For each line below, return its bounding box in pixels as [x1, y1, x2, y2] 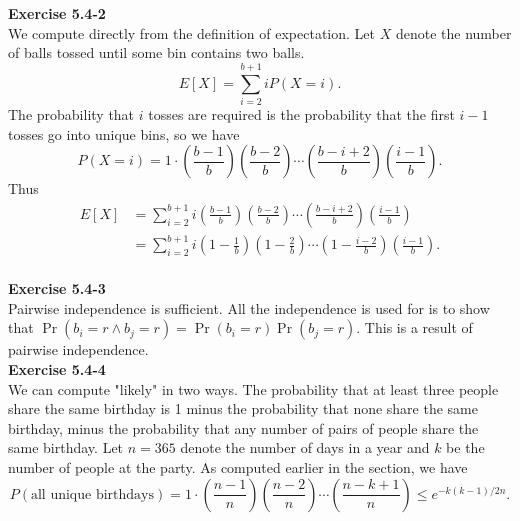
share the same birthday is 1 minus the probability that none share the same [8, 398, 478, 419]
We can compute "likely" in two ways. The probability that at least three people [8, 378, 499, 399]
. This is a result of [356, 317, 473, 338]
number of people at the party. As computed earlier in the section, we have [8, 457, 468, 478]
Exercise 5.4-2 [8, 3, 106, 23]
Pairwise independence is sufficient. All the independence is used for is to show [8, 297, 490, 318]
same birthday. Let [8, 437, 124, 458]
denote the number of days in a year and [180, 437, 430, 458]
